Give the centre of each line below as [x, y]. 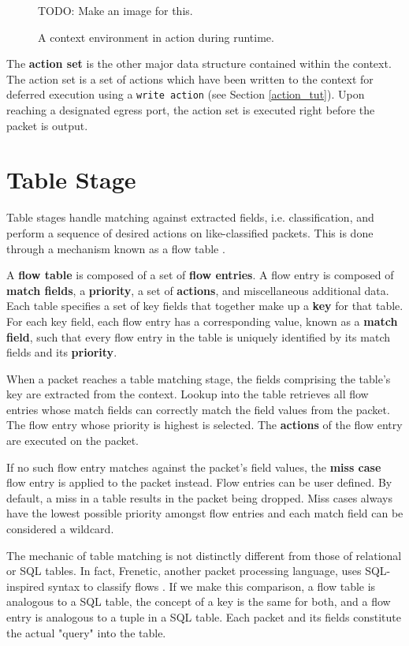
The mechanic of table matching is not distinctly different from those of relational [204, 555]
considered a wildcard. [60, 529]
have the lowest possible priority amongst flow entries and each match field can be [205, 513]
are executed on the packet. [73, 441]
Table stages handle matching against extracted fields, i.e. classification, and [190, 217]
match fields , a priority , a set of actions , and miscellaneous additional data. [198, 290]
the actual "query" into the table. [86, 632]
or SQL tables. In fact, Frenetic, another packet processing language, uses [184, 571]
